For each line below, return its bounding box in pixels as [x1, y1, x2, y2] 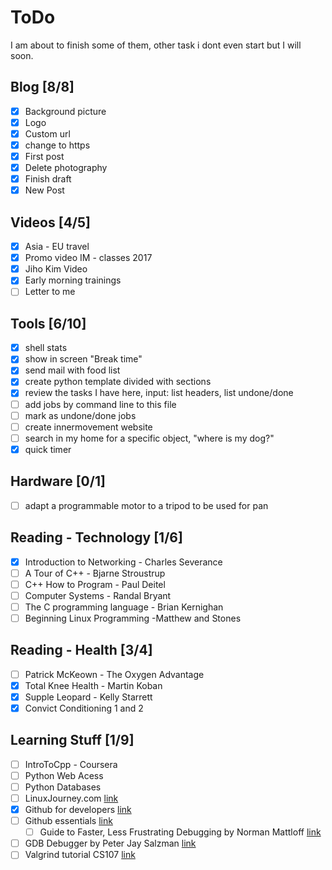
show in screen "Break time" [24, 353, 143, 365]
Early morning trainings [24, 274, 122, 286]
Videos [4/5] [10, 214, 91, 231]
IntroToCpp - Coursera [24, 758, 118, 770]
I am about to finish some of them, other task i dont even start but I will [10, 39, 302, 51]
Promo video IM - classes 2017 [24, 252, 153, 264]
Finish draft [24, 173, 72, 185]
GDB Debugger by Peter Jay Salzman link [24, 837, 197, 850]
